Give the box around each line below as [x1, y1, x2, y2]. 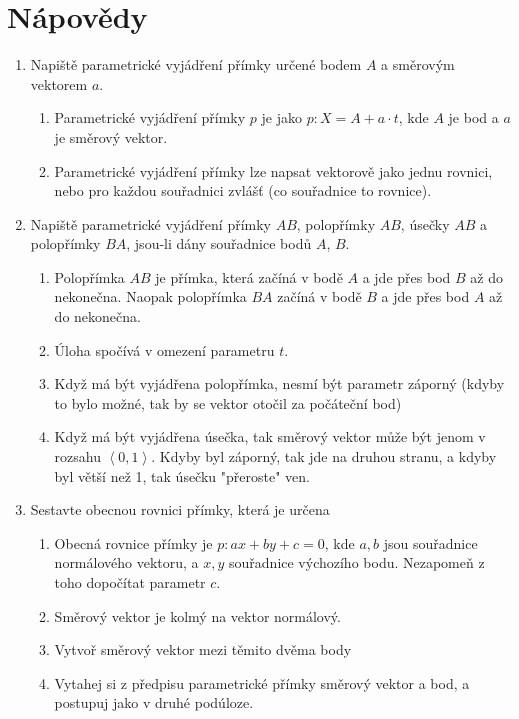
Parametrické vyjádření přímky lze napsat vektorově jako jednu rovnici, [54, 160, 493, 181]
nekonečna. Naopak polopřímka [54, 286, 247, 307]
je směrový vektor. [54, 126, 168, 147]
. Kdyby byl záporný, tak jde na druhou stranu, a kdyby [151, 446, 497, 467]
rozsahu [54, 446, 101, 467]
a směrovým [381, 54, 455, 75]
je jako [261, 107, 302, 128]
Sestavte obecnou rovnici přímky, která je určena [30, 499, 330, 520]
